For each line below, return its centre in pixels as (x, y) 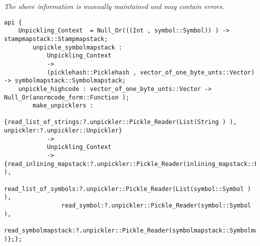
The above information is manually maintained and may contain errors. (114, 6)
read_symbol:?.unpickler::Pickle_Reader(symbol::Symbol (156, 206)
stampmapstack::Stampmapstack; (56, 39)
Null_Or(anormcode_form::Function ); (67, 97)
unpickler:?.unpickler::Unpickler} (63, 131)
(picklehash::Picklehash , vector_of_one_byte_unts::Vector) (151, 72)
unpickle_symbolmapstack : (77, 47)
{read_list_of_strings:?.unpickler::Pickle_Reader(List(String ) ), (120, 122)
